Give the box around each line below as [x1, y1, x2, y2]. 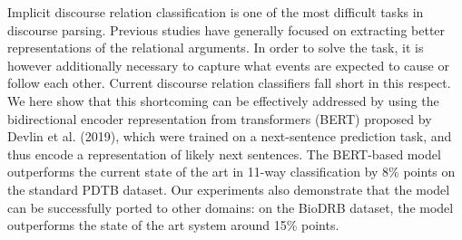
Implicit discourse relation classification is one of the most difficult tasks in [7, 3, 424, 21]
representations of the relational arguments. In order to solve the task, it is [7, 38, 424, 57]
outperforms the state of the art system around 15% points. [7, 216, 339, 235]
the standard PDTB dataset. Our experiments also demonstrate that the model [7, 179, 450, 198]
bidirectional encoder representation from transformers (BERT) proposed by [7, 109, 432, 128]
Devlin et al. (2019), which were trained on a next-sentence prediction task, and [7, 127, 452, 146]
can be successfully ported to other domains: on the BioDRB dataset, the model [7, 197, 454, 216]
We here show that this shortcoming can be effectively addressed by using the [7, 91, 439, 110]
